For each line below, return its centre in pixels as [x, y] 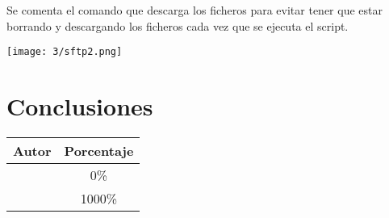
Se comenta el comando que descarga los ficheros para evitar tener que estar [194, 10]
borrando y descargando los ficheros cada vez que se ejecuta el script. [178, 25]
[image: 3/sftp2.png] [65, 52]
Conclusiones [80, 106]
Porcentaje [99, 150]
